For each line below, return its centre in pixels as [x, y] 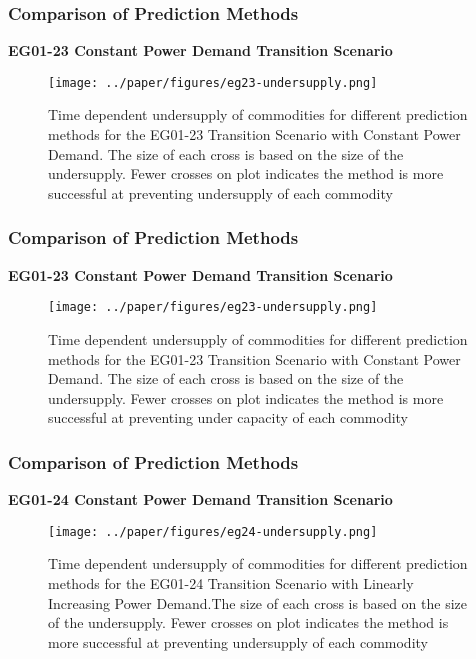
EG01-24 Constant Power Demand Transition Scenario [200, 499]
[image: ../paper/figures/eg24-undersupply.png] [213, 531]
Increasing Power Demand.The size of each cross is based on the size [258, 602]
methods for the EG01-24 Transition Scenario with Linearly [231, 582]
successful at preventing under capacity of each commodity [228, 417]
